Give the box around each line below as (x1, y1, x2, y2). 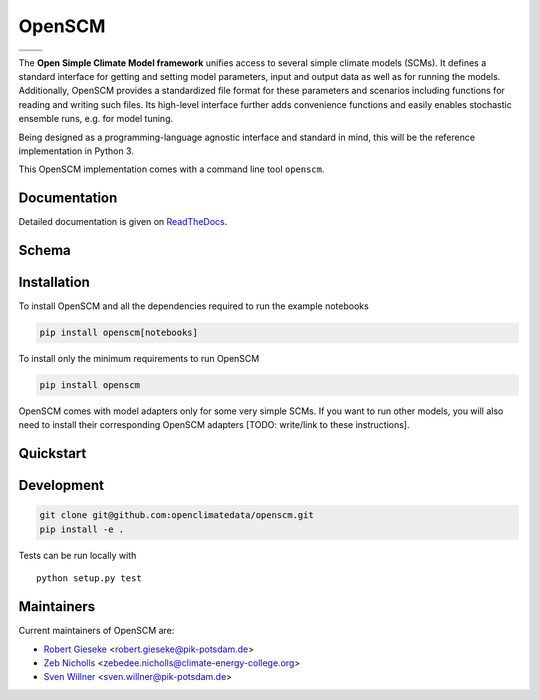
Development (18, 477, 105, 494)
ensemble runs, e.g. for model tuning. (18, 113, 174, 125)
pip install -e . (39, 523, 125, 535)
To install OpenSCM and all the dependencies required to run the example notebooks (18, 300, 369, 312)
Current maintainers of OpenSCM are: (18, 625, 175, 637)
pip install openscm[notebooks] (39, 327, 199, 339)
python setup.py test (36, 573, 142, 584)
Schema (18, 242, 72, 259)
